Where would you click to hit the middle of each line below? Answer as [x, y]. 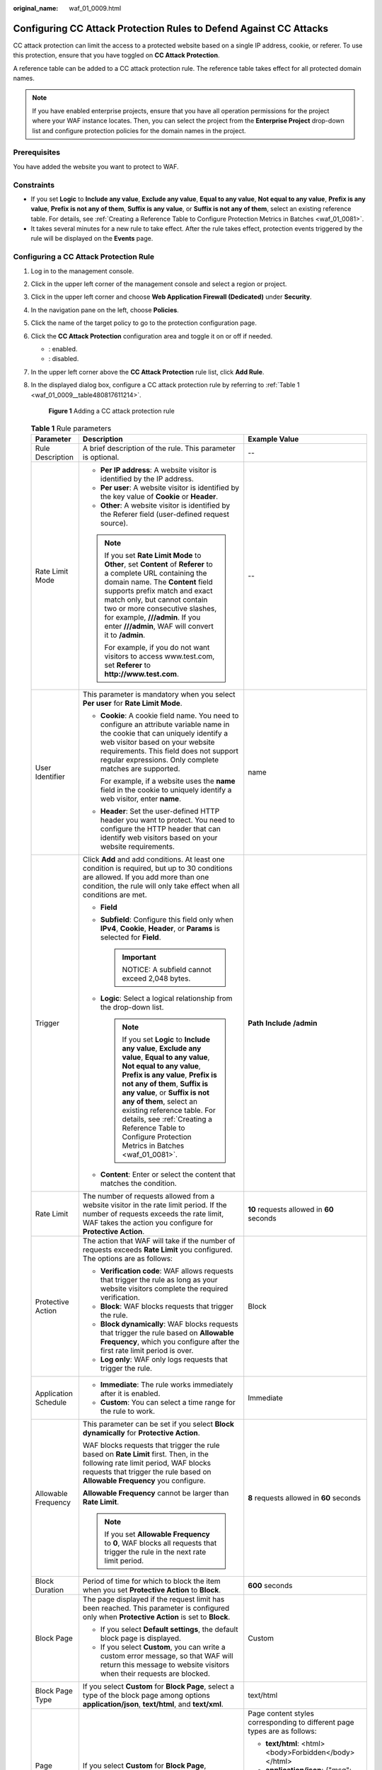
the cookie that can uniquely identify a [164, 733]
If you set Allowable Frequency [157, 1534]
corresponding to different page [301, 1722]
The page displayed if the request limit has [154, 1599]
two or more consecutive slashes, [161, 608]
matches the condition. [138, 1183]
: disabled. [64, 359]
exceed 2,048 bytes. [156, 978]
